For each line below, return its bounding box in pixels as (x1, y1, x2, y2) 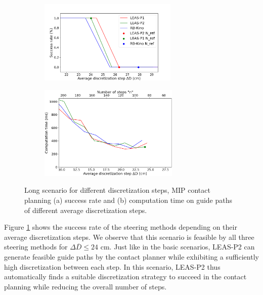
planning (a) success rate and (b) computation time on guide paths (24, 195, 233, 205)
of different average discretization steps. (24, 204, 147, 215)
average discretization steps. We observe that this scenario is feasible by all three (4, 231, 254, 242)
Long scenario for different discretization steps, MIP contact (24, 185, 210, 195)
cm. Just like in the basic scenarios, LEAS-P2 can (100, 241, 255, 252)
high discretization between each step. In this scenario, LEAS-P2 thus (4, 261, 221, 272)
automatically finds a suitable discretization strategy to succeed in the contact (4, 271, 247, 282)
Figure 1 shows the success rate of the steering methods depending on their (4, 222, 237, 232)
